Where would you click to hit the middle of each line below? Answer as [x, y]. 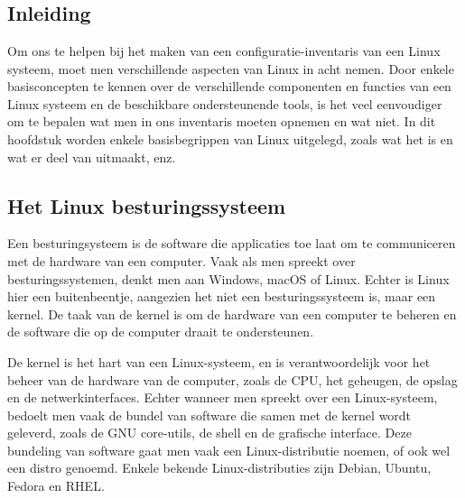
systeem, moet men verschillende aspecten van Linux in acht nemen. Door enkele [231, 68]
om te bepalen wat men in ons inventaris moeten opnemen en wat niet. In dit [222, 121]
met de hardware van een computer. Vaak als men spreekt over [181, 260]
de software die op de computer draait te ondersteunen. [161, 332]
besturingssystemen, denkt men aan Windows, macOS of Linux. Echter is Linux [228, 278]
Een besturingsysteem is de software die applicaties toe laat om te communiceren [232, 243]
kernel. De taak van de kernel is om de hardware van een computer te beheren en [232, 314]
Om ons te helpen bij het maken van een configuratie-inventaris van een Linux [224, 51]
